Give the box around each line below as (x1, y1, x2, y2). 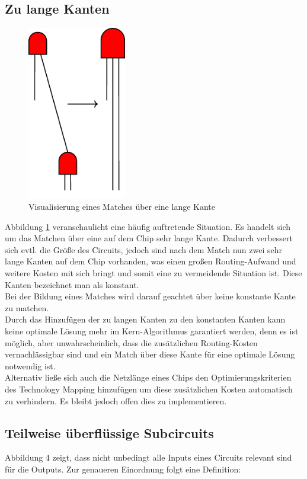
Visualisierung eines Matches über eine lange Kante (28, 200, 215, 213)
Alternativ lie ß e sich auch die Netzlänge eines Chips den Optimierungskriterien (5, 371, 292, 384)
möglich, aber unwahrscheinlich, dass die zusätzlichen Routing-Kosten (5, 336, 258, 349)
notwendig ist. (5, 359, 56, 372)
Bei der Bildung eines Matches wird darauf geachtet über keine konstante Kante (5, 290, 296, 302)
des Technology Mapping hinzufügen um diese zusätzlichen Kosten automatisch (5, 382, 293, 395)
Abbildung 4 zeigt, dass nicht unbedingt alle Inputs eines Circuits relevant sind (5, 451, 292, 464)
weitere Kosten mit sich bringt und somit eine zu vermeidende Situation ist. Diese (5, 267, 302, 279)
